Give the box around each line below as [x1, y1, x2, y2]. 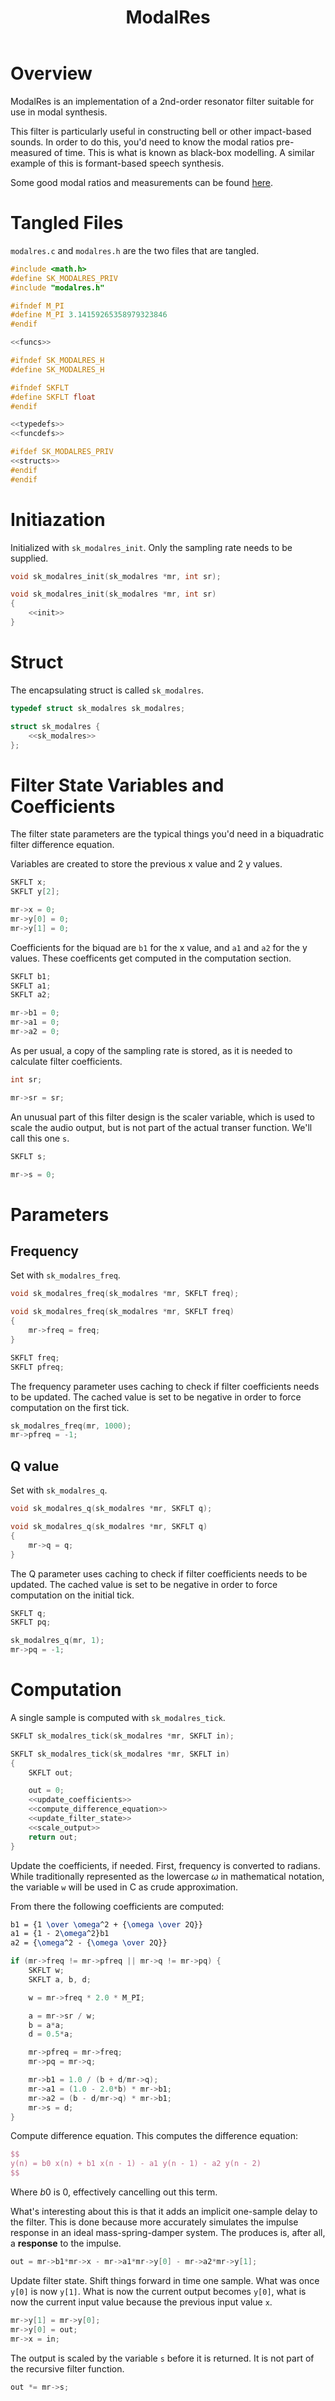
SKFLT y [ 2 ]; [10, 887, 60, 897]
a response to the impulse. [10, 2237, 122, 2250]
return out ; [28, 1832, 78, 1842]
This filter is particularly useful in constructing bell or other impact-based [10, 125, 312, 137]
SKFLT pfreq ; [10, 1362, 65, 1372]
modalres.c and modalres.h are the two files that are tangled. [10, 244, 260, 256]
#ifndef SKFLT [10, 382, 70, 393]
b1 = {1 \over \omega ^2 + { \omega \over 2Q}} [10, 1919, 203, 1930]
